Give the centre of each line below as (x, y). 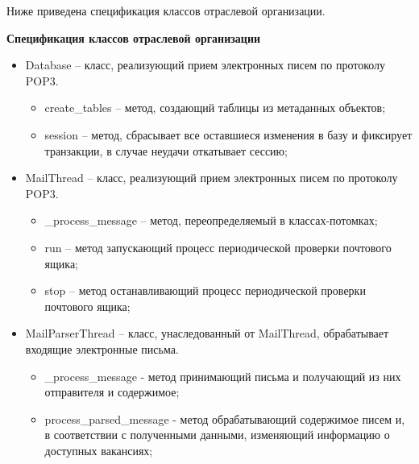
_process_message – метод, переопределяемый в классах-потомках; (211, 220)
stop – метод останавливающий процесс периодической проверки (205, 290)
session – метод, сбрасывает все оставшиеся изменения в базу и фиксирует (228, 134)
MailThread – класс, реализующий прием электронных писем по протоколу (212, 178)
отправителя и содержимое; (112, 392)
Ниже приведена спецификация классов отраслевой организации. (166, 10)
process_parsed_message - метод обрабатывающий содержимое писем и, (225, 418)
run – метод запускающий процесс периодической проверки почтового (218, 247)
